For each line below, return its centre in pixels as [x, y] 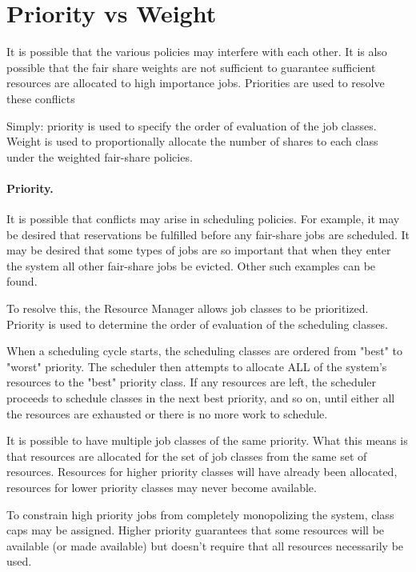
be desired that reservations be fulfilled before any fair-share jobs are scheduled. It [208, 234]
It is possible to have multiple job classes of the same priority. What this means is [207, 440]
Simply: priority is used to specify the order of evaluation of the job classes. [192, 125]
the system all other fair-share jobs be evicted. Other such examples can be [191, 265]
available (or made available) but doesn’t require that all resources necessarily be [205, 545]
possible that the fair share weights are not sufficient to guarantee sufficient [191, 67]
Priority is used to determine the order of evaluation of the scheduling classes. [197, 324]
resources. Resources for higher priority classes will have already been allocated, [202, 472]
